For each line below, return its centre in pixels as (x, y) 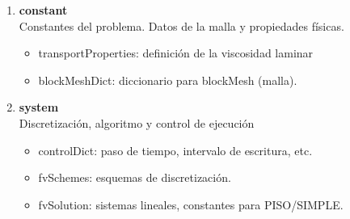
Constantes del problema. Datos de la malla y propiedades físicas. (181, 25)
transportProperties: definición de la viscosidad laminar (176, 53)
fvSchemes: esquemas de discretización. (135, 177)
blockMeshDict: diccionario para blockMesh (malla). (168, 80)
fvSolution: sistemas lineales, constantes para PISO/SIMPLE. (191, 204)
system (39, 107)
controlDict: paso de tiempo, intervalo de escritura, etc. (175, 150)
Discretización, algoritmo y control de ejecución (137, 122)
